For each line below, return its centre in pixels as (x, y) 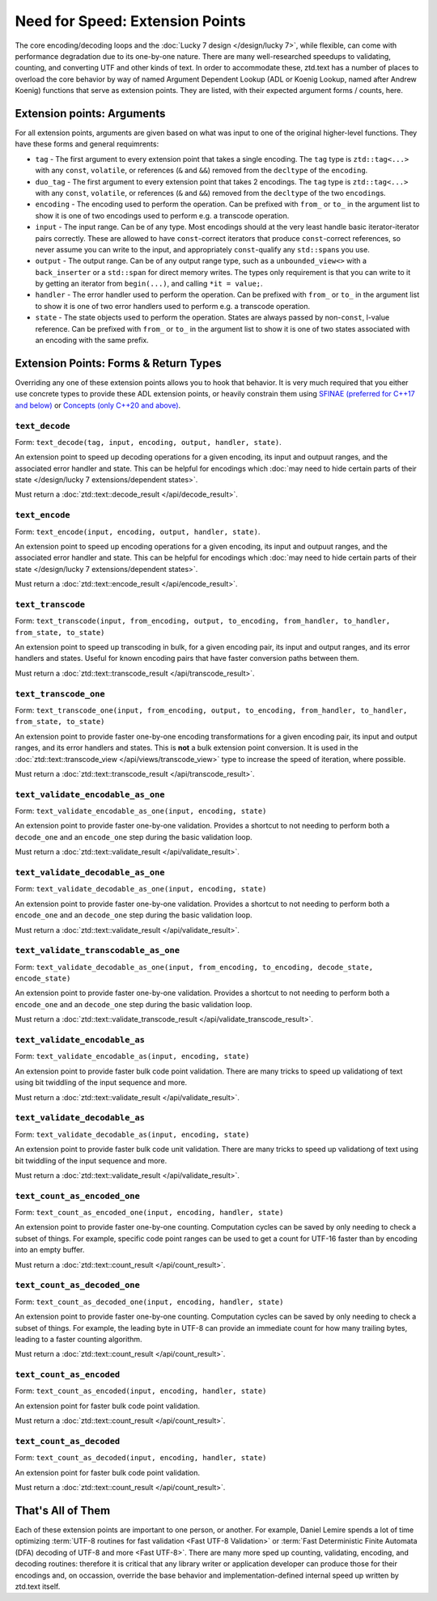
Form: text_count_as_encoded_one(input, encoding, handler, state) (149, 1213)
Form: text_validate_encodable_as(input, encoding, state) (132, 1057)
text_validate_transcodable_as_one (98, 951)
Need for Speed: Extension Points (130, 21)
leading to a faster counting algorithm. (78, 1339)
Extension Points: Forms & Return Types (118, 363)
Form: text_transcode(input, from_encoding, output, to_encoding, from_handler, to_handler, (203, 621)
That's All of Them (63, 1510)
